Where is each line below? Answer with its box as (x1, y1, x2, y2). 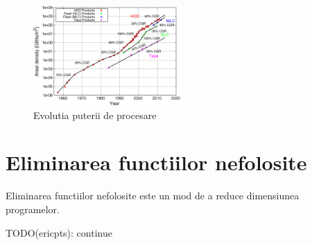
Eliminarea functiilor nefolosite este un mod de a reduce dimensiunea (6, 188, 300, 203)
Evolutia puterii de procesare (33, 107, 157, 122)
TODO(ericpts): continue (6, 225, 112, 239)
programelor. (6, 202, 60, 216)
